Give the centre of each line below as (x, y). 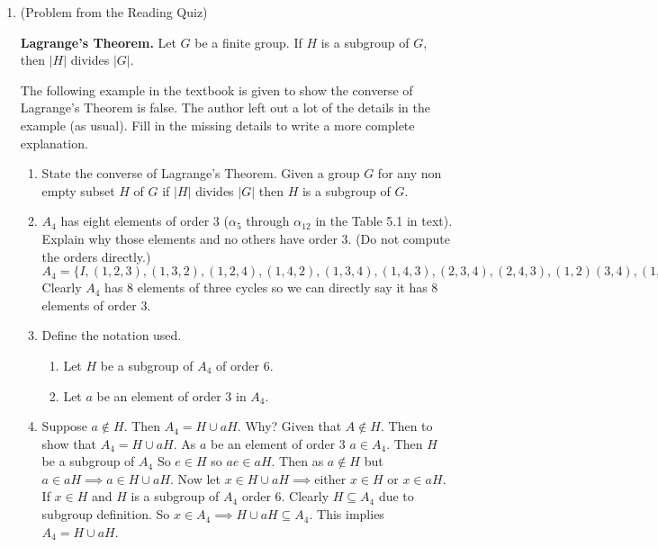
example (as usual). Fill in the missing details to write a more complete (217, 125)
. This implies (347, 514)
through (268, 221)
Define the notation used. (112, 335)
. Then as (297, 461)
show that (69, 443)
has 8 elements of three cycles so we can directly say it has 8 (271, 287)
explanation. (54, 143)
